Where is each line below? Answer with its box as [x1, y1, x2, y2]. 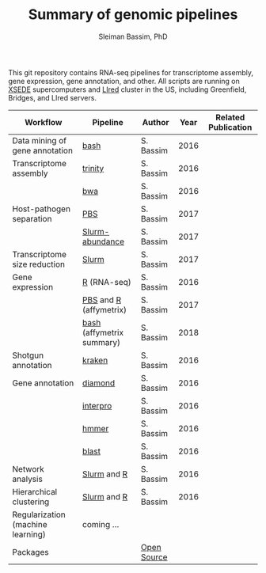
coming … [82, 518, 120, 529]
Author [142, 116, 169, 127]
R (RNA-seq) [82, 276, 132, 287]
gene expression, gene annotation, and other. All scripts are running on [8, 76, 240, 85]
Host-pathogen [12, 203, 71, 214]
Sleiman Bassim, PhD [98, 32, 168, 41]
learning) [12, 529, 46, 540]
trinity [82, 162, 104, 173]
